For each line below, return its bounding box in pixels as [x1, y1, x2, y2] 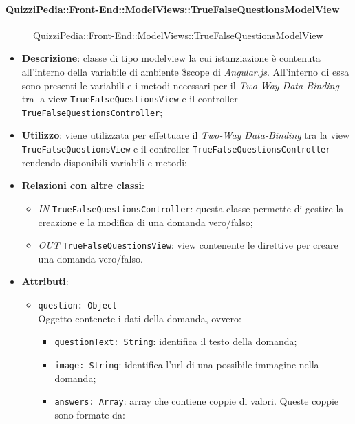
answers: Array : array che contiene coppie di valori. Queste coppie [54, 394, 339, 408]
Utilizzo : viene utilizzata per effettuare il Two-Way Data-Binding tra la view [21, 128, 350, 142]
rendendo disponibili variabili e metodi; [21, 155, 187, 169]
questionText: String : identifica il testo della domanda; [54, 334, 297, 348]
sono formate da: [54, 407, 125, 421]
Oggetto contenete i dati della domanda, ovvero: [38, 311, 241, 325]
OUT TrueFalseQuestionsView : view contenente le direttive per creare [38, 238, 338, 252]
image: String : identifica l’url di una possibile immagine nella [54, 357, 319, 371]
